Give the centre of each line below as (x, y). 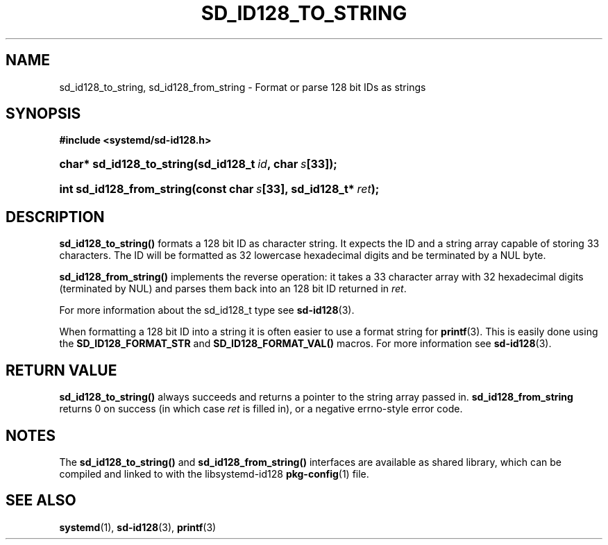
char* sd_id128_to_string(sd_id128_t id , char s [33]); (198, 164)
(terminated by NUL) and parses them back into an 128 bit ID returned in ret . (233, 289)
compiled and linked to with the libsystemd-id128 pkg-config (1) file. (214, 473)
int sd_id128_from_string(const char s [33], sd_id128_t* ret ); (219, 189)
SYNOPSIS (43, 114)
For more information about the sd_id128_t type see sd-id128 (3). (207, 310)
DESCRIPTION (55, 217)
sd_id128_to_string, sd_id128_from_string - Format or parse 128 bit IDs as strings (243, 87)
